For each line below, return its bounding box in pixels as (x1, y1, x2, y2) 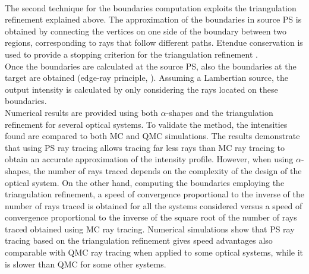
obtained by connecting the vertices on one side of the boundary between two (5, 24, 286, 37)
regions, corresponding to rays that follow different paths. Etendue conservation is (5, 36, 303, 49)
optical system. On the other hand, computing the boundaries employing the (5, 176, 285, 188)
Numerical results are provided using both (5, 106, 158, 118)
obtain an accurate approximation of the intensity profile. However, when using (5, 153, 294, 165)
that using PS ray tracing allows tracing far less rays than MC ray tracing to (5, 141, 285, 153)
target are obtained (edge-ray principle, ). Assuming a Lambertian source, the (5, 71, 289, 84)
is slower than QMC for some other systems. (5, 257, 166, 270)
